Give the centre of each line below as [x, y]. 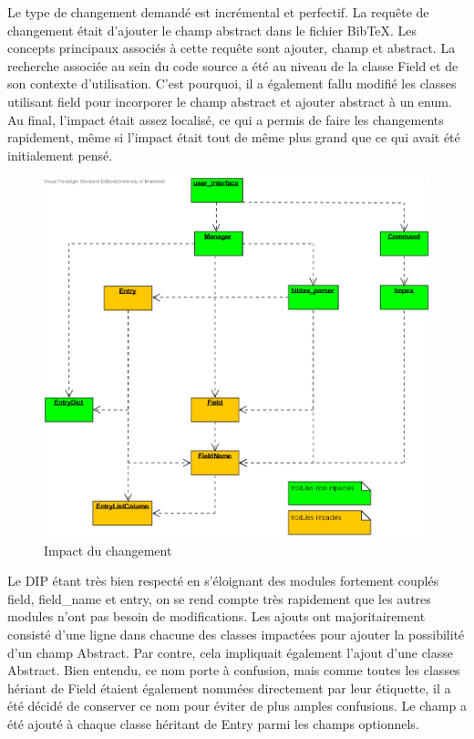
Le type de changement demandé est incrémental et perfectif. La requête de [218, 12]
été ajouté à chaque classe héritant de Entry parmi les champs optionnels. [213, 723]
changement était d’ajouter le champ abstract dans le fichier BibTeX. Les [212, 30]
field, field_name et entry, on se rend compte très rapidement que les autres [219, 598]
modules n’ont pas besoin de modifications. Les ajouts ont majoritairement [216, 616]
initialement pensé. [60, 155]
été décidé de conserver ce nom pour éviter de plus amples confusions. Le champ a [237, 706]
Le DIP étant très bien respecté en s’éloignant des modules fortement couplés [223, 581]
